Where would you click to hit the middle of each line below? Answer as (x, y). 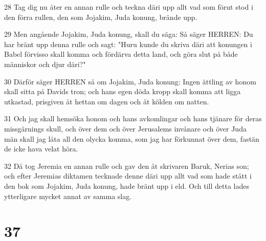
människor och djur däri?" (45, 64)
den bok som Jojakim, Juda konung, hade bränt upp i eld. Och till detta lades (127, 185)
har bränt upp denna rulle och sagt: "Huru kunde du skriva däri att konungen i (128, 44)
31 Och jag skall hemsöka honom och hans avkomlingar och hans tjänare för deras (133, 118)
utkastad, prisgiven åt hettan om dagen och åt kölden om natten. (107, 101)
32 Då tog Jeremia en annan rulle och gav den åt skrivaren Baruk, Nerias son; (127, 166)
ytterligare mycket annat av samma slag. (68, 196)
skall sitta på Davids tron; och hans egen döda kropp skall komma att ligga (123, 91)
